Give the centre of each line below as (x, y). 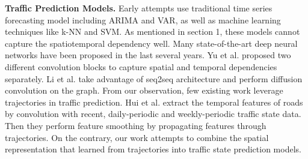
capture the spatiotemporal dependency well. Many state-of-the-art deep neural (151, 43)
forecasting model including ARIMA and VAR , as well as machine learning (143, 19)
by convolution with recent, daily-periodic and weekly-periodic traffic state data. (153, 114)
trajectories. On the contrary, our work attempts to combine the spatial (137, 137)
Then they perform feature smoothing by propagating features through (136, 125)
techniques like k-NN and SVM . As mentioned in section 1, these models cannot (152, 31)
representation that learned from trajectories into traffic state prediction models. (153, 149)
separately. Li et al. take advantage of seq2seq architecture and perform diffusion (154, 78)
